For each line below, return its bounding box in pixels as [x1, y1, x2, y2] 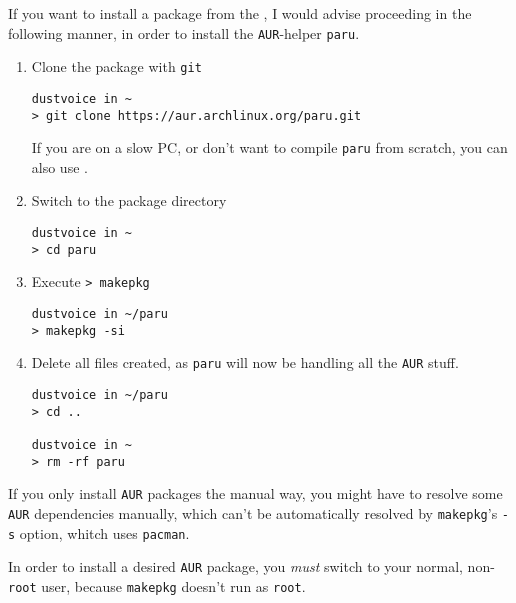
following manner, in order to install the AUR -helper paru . [8, 22, 360, 43]
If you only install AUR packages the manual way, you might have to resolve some [8, 483, 503, 504]
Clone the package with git [31, 56, 202, 77]
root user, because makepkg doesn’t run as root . [8, 575, 306, 596]
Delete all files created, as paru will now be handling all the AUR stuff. [31, 352, 459, 373]
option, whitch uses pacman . [19, 522, 190, 543]
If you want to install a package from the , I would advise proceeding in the [8, 3, 472, 23]
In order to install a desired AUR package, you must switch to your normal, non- [8, 556, 495, 577]
